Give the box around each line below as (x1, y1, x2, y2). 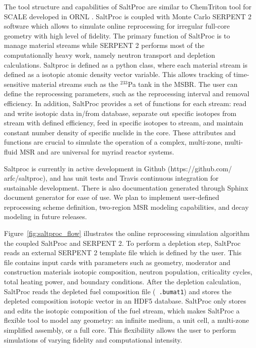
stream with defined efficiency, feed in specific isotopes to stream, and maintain (4, 117, 243, 128)
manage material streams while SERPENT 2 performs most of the (4, 40, 205, 50)
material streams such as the (32, 78, 118, 89)
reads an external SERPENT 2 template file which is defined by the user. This (4, 247, 242, 258)
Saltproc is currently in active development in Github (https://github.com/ (4, 163, 232, 173)
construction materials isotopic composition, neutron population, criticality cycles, (4, 267, 253, 277)
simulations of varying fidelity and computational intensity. (4, 334, 183, 345)
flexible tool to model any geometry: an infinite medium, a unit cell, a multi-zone (4, 315, 249, 325)
